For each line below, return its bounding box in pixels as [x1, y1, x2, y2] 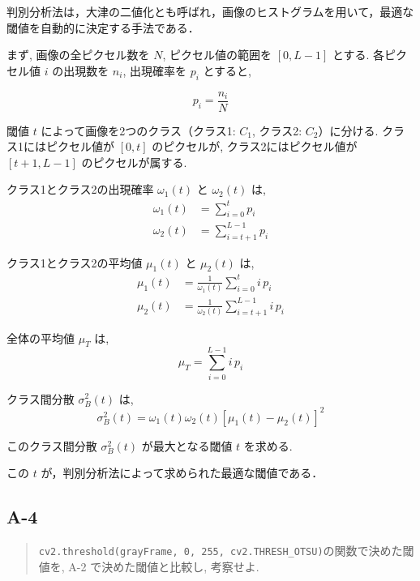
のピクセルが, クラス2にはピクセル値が [152, 138, 358, 155]
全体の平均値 [6, 329, 75, 346]
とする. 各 [332, 46, 385, 63]
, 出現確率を [122, 62, 186, 79]
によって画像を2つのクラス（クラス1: [41, 122, 236, 139]
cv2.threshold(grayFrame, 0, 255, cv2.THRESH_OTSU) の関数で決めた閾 [38, 542, 414, 559]
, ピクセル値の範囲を [162, 46, 272, 63]
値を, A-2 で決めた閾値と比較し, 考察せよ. [38, 558, 259, 575]
